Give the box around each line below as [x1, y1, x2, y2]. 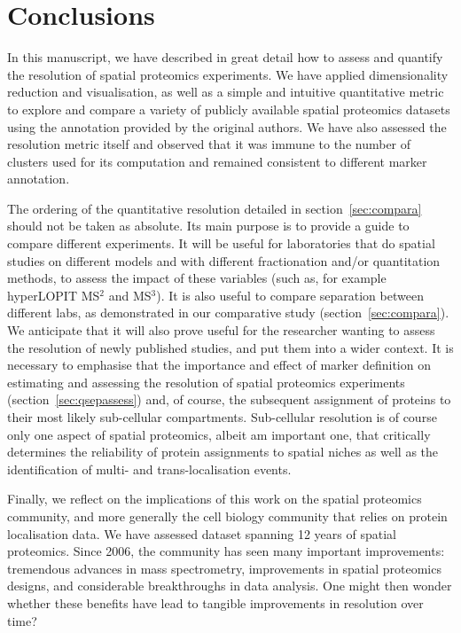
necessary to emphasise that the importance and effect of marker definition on [7, 356, 431, 374]
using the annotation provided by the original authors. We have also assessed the [7, 117, 447, 136]
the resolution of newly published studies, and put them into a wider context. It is [7, 338, 454, 356]
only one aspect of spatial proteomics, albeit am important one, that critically [7, 425, 431, 443]
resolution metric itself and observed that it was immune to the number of [7, 135, 411, 153]
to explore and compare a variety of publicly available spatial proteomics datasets [7, 99, 450, 118]
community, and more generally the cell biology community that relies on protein [7, 506, 448, 525]
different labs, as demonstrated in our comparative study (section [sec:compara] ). [7, 303, 449, 322]
